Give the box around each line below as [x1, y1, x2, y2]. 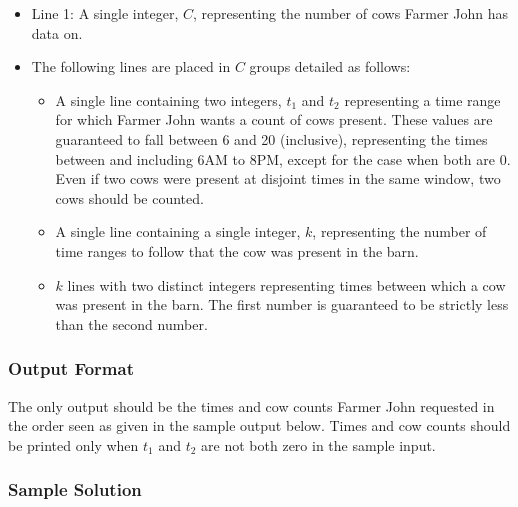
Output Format [8, 356, 134, 381]
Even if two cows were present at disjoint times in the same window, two [55, 168, 501, 189]
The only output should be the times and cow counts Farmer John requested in [8, 395, 495, 416]
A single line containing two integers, [55, 89, 282, 110]
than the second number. [55, 313, 208, 334]
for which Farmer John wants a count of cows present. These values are [55, 109, 493, 130]
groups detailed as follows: [249, 56, 411, 77]
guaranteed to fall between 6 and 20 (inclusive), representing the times [55, 128, 488, 149]
